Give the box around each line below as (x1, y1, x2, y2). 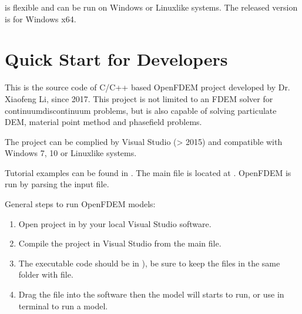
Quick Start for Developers (5, 47, 228, 71)
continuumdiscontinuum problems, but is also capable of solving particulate (5, 104, 277, 116)
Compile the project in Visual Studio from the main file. (18, 237, 222, 249)
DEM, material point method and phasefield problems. (5, 116, 202, 128)
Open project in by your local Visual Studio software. (18, 217, 212, 229)
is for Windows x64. (5, 12, 76, 25)
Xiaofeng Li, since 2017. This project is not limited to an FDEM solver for (5, 92, 273, 104)
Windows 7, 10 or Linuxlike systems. (5, 147, 137, 159)
